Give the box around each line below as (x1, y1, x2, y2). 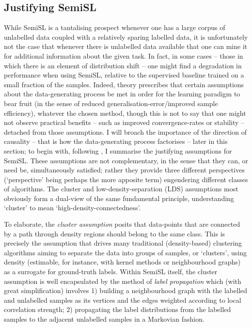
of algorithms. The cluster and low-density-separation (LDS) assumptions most (4, 184, 238, 194)
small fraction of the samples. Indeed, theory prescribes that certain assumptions (4, 79, 244, 89)
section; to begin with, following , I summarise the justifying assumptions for (4, 145, 232, 156)
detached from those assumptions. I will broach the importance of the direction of (4, 126, 247, 137)
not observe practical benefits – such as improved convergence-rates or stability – (4, 117, 245, 127)
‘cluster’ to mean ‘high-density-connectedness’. (4, 202, 141, 213)
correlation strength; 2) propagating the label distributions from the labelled (4, 304, 231, 314)
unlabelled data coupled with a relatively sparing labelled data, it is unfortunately (4, 31, 248, 42)
